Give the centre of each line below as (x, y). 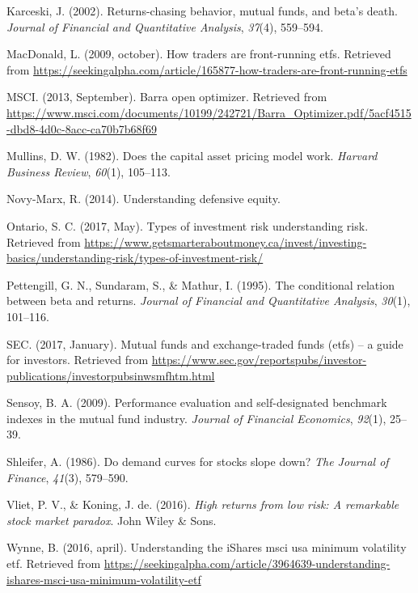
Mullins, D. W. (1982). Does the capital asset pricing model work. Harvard (192, 156)
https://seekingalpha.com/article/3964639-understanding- (247, 563)
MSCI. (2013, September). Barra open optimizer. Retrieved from (167, 97)
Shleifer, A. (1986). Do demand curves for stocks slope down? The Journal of (198, 462)
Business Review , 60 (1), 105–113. (89, 171)
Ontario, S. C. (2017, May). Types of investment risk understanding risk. (188, 225)
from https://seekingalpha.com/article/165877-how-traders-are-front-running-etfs (207, 69)
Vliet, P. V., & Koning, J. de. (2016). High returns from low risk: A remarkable (203, 504)
